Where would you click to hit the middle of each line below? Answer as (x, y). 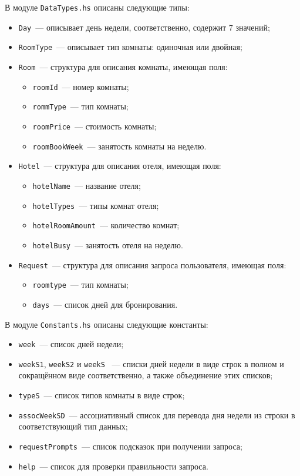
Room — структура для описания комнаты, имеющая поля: (123, 66)
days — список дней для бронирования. (105, 304)
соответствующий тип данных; (73, 426)
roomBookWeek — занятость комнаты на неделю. (119, 146)
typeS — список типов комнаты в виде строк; (102, 395)
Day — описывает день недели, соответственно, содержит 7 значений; (144, 27)
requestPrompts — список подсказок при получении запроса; (130, 446)
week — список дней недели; (71, 344)
